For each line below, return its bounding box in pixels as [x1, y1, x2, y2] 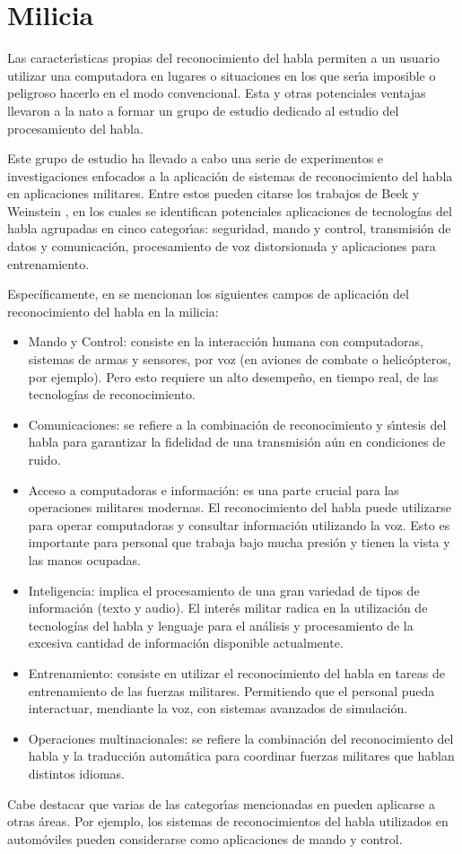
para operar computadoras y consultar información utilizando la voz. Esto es [28, 515, 450, 534]
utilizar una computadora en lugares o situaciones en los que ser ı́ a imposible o [7, 65, 436, 84]
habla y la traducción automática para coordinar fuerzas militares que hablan [28, 746, 455, 765]
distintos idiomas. [28, 763, 125, 782]
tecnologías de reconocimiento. [28, 385, 196, 404]
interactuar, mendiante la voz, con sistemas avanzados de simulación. [28, 699, 408, 718]
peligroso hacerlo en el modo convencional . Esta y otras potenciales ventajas [7, 83, 426, 102]
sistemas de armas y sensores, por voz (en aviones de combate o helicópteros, [28, 350, 451, 369]
